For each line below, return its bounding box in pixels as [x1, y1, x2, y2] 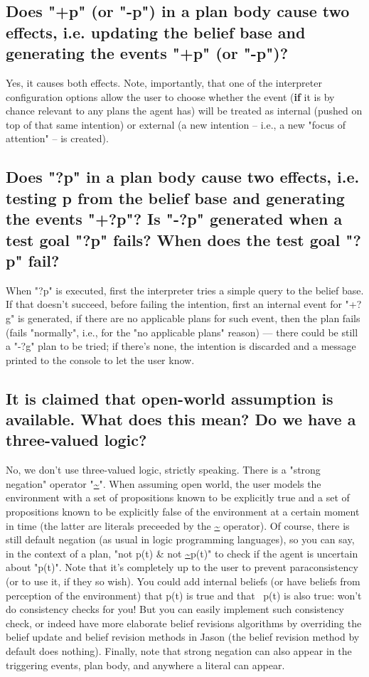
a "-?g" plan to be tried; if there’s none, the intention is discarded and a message [6, 338, 356, 353]
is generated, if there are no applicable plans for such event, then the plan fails [17, 310, 360, 325]
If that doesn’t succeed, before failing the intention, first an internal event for [6, 297, 342, 311]
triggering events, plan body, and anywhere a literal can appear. [6, 657, 285, 672]
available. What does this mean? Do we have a [6, 408, 356, 430]
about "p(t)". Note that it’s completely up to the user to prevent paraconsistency [6, 560, 358, 575]
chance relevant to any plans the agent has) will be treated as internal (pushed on [6, 103, 363, 118]
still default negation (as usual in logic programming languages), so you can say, [6, 532, 355, 547]
